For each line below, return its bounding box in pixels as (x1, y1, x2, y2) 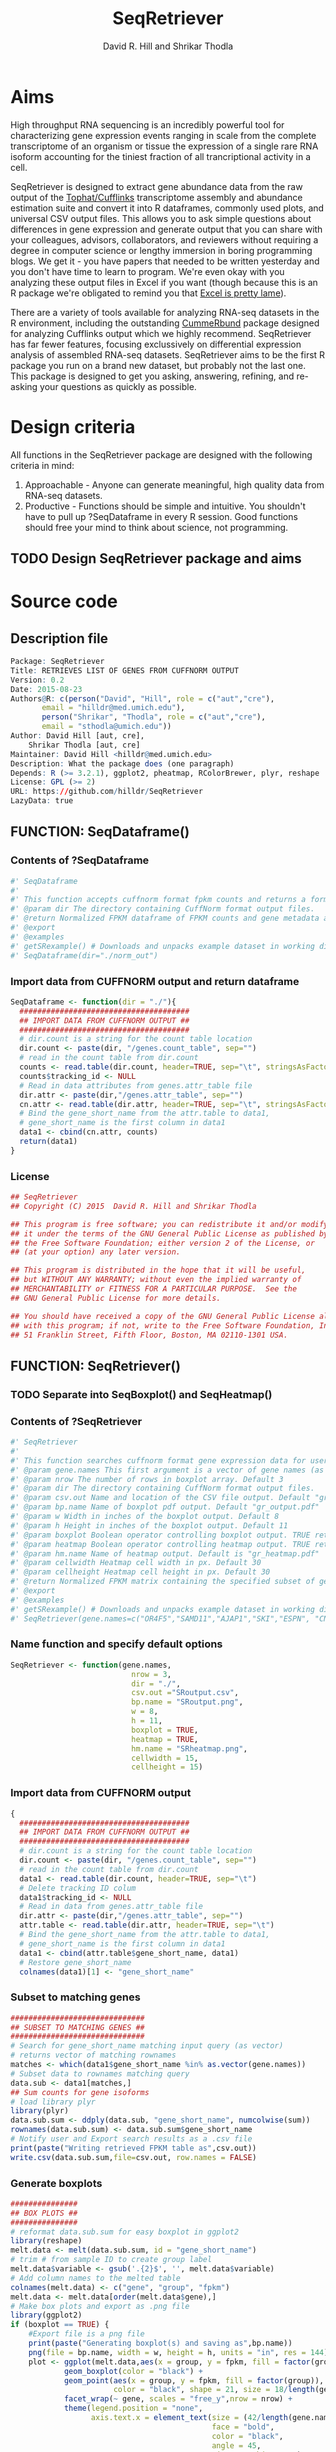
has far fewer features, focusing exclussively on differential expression (10, 338, 302, 350)
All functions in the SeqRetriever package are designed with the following (10, 448, 313, 461)
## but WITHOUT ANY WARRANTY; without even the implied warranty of (10, 1275, 302, 1285)
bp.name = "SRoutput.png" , (131, 1697, 244, 1707)
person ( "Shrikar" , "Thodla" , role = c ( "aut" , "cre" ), (41, 712, 267, 722)
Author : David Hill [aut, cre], (10, 731, 145, 741)
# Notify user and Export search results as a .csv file (10, 2134, 253, 2144)
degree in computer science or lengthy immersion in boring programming (10, 244, 313, 256)
